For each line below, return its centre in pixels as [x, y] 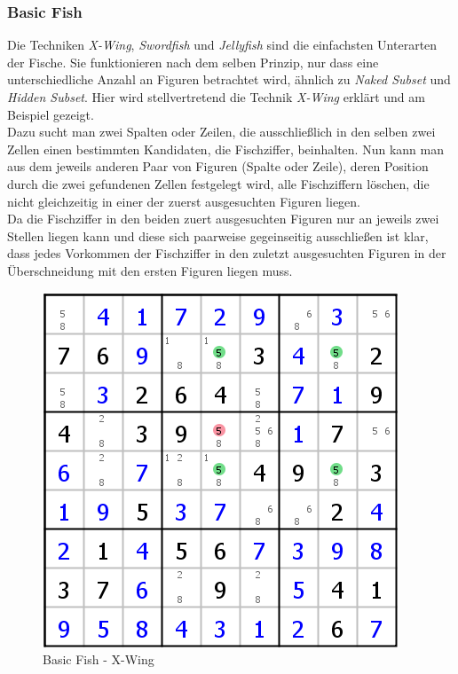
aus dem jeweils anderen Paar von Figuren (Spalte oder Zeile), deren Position [218, 166]
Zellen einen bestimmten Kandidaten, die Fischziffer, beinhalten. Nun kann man [225, 149]
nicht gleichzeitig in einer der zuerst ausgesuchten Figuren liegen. [184, 201]
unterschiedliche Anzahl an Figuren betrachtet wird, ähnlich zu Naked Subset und [229, 79]
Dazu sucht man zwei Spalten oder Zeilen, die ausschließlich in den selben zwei [221, 132]
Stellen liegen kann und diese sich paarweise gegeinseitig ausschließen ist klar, [218, 235]
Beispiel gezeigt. [51, 114]
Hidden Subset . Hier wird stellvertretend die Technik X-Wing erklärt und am [216, 97]
